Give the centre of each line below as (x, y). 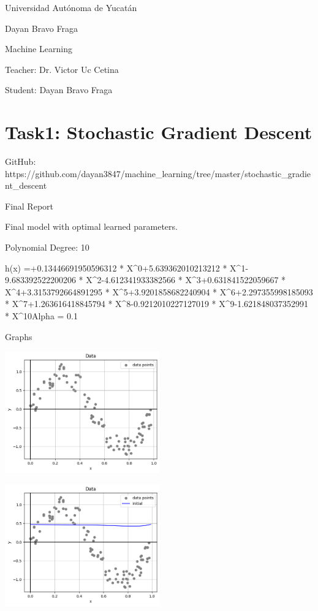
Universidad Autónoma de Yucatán (71, 7)
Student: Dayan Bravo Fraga (59, 90)
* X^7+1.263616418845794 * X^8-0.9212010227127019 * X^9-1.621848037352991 (157, 304)
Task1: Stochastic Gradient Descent (159, 132)
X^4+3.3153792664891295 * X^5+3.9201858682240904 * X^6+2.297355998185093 (159, 291)
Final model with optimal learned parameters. (91, 226)
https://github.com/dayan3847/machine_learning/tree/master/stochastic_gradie (158, 173)
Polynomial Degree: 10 (47, 247)
